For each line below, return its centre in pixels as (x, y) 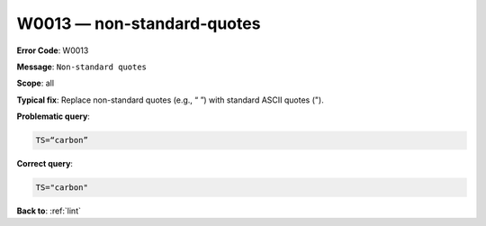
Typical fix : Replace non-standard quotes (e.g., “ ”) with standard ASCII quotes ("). (170, 100)
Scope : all (35, 83)
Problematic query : (53, 116)
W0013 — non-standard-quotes (139, 23)
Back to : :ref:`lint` (49, 211)
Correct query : (45, 164)
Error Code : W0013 (53, 50)
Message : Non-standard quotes (82, 67)
